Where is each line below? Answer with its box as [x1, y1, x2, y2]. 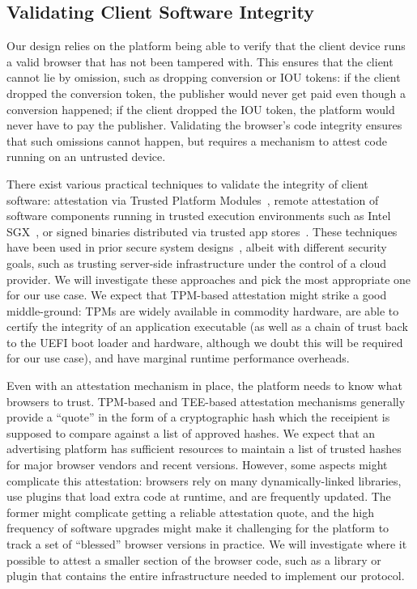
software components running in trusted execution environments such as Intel [6, 207, 391, 224]
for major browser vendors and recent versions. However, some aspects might [6, 456, 388, 473]
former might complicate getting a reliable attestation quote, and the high [6, 503, 375, 520]
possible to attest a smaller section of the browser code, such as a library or [6, 551, 381, 568]
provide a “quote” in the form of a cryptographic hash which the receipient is [6, 409, 390, 426]
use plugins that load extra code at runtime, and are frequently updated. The [6, 488, 391, 505]
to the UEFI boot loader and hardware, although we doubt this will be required [6, 333, 403, 350]
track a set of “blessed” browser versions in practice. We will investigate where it [6, 536, 407, 553]
